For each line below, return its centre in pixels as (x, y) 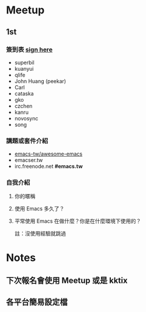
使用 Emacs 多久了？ (39, 209)
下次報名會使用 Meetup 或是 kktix (67, 281)
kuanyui (24, 68)
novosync (26, 118)
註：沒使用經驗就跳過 (40, 234)
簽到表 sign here (29, 49)
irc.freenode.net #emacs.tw (48, 167)
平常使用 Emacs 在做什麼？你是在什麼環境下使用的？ (78, 221)
